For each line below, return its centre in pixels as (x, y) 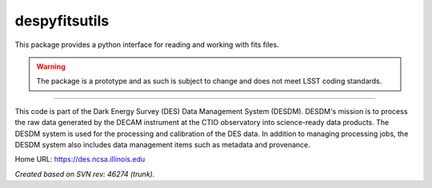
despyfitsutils (62, 21)
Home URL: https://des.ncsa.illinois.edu (80, 159)
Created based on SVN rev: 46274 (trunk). (85, 174)
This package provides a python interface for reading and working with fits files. (147, 45)
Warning (51, 66)
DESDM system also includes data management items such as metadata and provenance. (163, 144)
